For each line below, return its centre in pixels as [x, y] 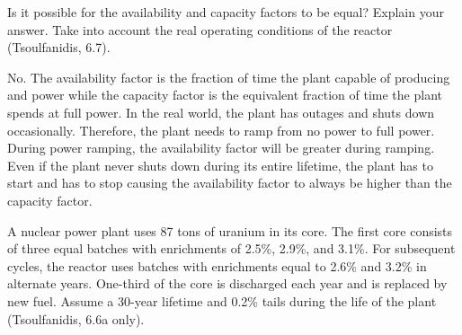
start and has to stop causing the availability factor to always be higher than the [230, 183]
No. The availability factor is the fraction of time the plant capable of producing [229, 77]
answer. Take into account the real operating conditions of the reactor [200, 29]
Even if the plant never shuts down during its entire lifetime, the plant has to [220, 165]
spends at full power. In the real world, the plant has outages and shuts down [221, 112]
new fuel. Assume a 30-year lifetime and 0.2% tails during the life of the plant [222, 300]
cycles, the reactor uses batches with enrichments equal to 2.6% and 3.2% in [217, 265]
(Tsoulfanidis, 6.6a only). [76, 318]
